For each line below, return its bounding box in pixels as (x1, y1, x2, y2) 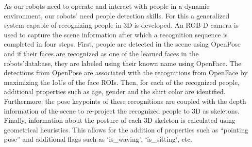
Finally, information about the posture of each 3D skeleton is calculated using (4, 115, 235, 125)
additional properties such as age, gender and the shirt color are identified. (4, 86, 226, 97)
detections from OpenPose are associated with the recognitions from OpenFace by (4, 67, 248, 78)
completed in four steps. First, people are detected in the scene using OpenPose (4, 39, 241, 49)
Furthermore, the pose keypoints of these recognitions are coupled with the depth (4, 96, 246, 106)
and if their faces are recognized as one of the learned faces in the (4, 48, 199, 58)
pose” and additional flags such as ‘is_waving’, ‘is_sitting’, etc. (4, 134, 192, 144)
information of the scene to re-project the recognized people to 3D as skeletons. (4, 105, 240, 115)
